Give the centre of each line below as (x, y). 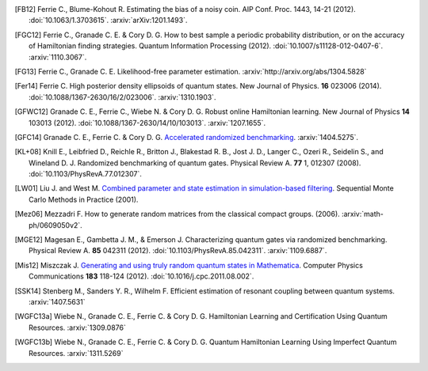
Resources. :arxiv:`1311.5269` (76, 353)
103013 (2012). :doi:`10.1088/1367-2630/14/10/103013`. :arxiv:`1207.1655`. (147, 123)
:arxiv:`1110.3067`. (58, 57)
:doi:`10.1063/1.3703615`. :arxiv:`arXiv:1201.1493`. (108, 21)
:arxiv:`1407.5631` (57, 301)
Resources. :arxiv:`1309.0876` (77, 327)
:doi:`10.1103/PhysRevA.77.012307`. (86, 174)
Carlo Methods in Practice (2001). (84, 199)
